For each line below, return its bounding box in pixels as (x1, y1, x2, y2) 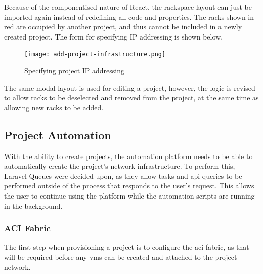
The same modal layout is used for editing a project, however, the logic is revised (4, 82, 255, 93)
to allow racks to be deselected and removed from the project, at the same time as (4, 92, 259, 103)
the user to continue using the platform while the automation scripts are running (4, 190, 255, 201)
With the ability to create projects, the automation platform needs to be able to (4, 150, 253, 161)
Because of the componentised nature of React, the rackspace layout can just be (4, 2, 252, 12)
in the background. (4, 200, 63, 211)
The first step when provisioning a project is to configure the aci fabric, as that (4, 242, 249, 252)
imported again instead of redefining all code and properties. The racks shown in (4, 11, 254, 22)
